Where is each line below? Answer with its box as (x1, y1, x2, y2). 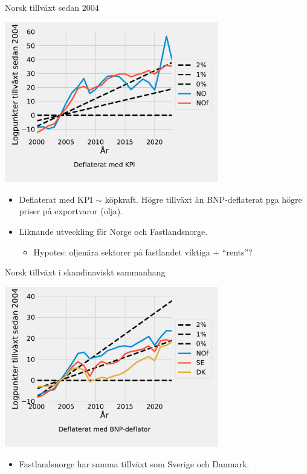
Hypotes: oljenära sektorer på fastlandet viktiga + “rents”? (33, 245, 253, 258)
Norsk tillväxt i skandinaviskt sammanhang (5, 266, 166, 278)
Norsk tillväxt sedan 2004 (5, 1, 99, 13)
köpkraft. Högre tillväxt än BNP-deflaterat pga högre (105, 193, 302, 205)
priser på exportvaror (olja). (19, 205, 123, 217)
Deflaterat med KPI (19, 193, 93, 205)
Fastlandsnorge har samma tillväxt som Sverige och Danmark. (19, 457, 250, 470)
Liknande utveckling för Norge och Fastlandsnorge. (19, 225, 208, 237)
